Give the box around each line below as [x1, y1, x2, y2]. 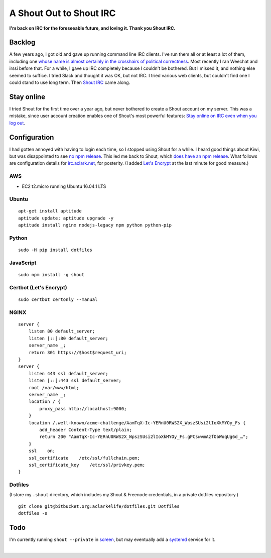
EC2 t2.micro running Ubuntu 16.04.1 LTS [22, 183, 106, 189]
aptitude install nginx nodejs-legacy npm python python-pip [18, 222, 172, 228]
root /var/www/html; [28, 385, 79, 390]
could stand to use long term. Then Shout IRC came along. [9, 79, 130, 85]
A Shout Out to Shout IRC [9, 8, 116, 19]
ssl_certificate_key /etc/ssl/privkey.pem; [28, 462, 146, 468]
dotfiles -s [18, 510, 48, 516]
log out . [9, 120, 25, 126]
